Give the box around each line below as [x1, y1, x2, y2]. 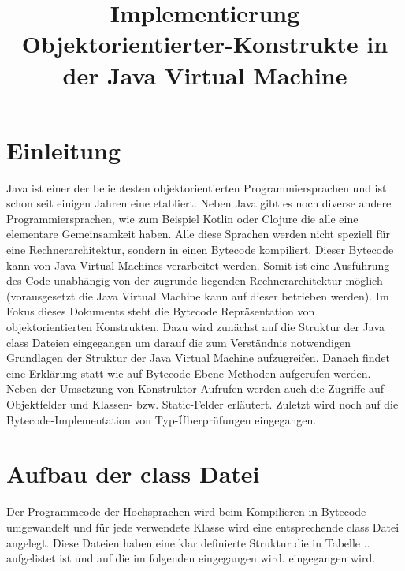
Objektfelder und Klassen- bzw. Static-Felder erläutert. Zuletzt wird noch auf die [6, 396, 399, 412]
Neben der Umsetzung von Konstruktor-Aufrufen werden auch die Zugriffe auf [6, 380, 385, 397]
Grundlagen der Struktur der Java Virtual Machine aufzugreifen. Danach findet [6, 349, 390, 366]
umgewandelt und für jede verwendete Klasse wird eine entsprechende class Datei [6, 518, 399, 535]
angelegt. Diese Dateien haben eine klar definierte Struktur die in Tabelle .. [6, 534, 370, 550]
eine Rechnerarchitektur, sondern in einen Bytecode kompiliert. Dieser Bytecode [6, 241, 394, 258]
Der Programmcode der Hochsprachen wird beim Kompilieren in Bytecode [6, 503, 366, 520]
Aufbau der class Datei [6, 457, 260, 490]
